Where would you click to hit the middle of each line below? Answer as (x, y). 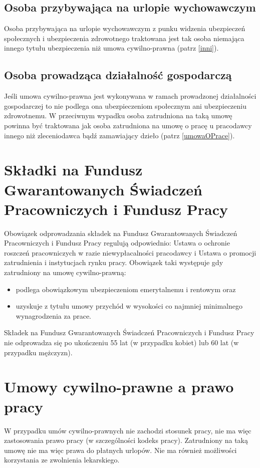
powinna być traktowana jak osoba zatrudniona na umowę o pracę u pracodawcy (128, 125)
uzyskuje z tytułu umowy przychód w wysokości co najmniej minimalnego (129, 306)
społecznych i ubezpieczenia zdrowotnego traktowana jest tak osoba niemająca (124, 38)
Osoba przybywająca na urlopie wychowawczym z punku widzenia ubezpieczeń (125, 28)
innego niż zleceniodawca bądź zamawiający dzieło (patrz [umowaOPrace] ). (119, 135)
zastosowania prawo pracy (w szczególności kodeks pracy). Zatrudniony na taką (126, 440)
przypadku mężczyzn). (38, 352)
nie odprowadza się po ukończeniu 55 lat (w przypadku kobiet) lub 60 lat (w (121, 342)
